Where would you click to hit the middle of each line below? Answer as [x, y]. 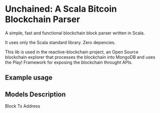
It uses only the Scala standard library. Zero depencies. [60, 42]
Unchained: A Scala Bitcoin [61, 9]
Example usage [29, 78]
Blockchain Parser [43, 19]
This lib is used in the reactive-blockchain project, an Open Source [72, 52]
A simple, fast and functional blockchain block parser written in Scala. [75, 33]
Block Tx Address [23, 106]
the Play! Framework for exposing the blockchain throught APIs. [69, 62]
